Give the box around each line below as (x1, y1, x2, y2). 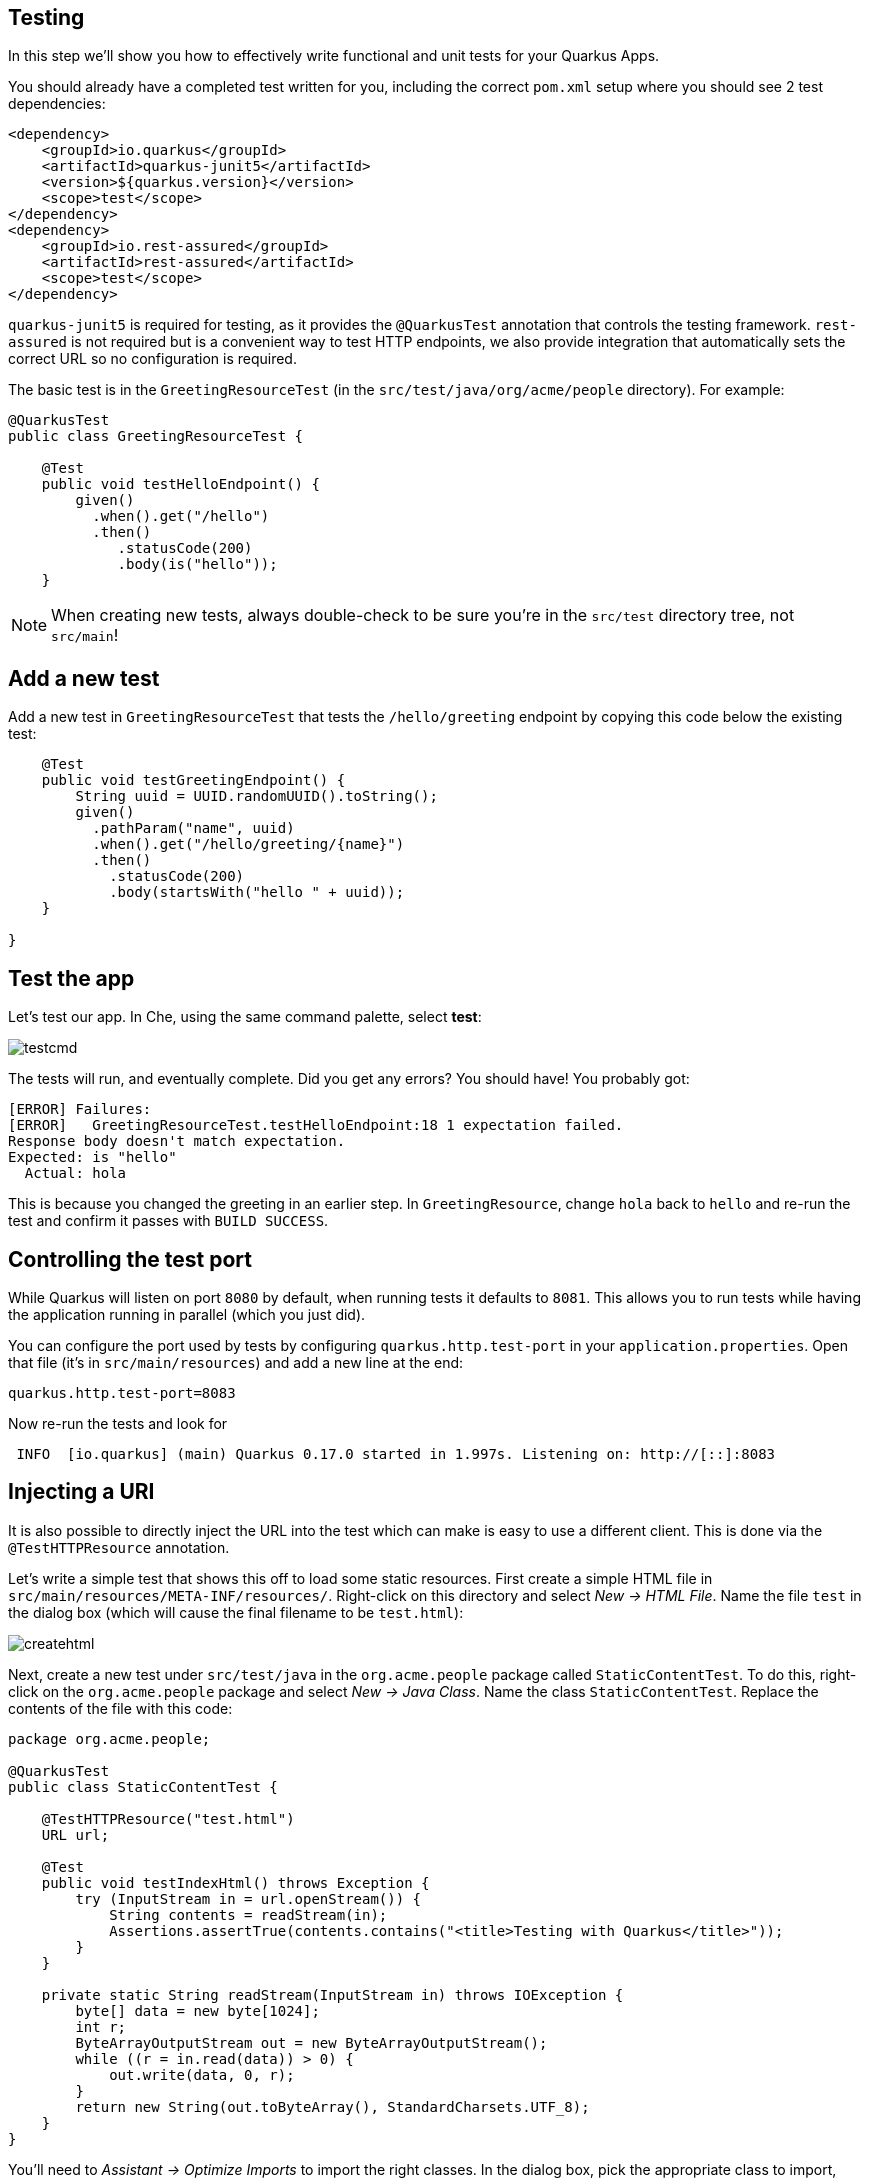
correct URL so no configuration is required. (8, 350, 297, 368)
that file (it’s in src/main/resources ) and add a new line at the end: (8, 1353, 464, 1371)
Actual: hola (24, 1165, 127, 1182)
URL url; (41, 1826, 110, 1843)
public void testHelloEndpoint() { (41, 476, 320, 493)
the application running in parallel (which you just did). (8, 1305, 366, 1323)
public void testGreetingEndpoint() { (41, 772, 346, 789)
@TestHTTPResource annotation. (8, 1538, 230, 1556)
